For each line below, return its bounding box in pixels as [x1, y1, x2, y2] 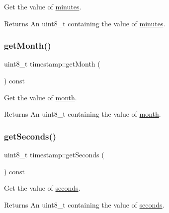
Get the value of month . [4, 92, 77, 102]
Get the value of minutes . [4, 1, 82, 11]
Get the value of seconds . [4, 183, 81, 193]
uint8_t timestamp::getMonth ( [4, 59, 100, 69]
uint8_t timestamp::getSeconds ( [4, 149, 104, 159]
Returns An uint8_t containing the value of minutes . [4, 18, 166, 28]
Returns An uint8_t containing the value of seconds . [4, 199, 165, 210]
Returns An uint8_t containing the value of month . [4, 109, 161, 119]
